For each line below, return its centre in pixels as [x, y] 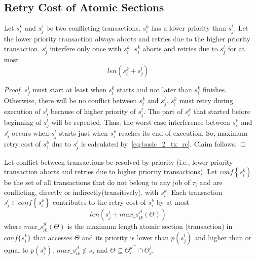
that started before [222, 111]
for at [237, 48]
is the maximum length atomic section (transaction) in [150, 226]
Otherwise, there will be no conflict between [71, 100]
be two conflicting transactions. [93, 28]
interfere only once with [86, 48]
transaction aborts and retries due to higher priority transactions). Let [111, 171]
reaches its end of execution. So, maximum [183, 133]
